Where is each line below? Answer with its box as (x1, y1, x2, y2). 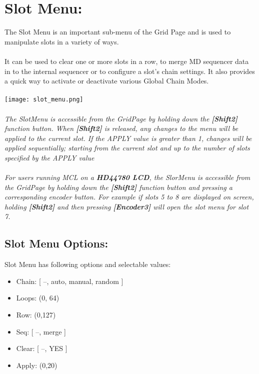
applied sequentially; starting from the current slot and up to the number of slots (4, 142, 250, 153)
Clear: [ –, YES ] (16, 343, 67, 353)
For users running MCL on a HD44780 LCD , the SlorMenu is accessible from (4, 172, 250, 182)
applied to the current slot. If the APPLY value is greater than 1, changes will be (4, 132, 252, 143)
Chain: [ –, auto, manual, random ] (16, 275, 123, 286)
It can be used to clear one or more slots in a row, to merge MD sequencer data (4, 55, 249, 66)
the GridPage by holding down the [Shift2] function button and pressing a (4, 181, 232, 192)
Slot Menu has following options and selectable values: (4, 259, 171, 269)
